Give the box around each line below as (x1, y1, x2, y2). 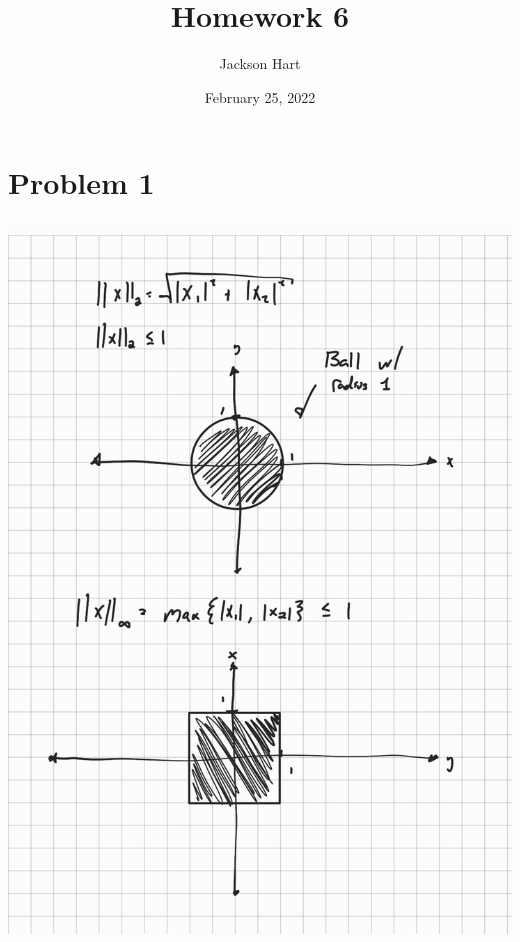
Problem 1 (8, 162, 155, 203)
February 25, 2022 (204, 86, 316, 107)
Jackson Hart (219, 53, 301, 74)
